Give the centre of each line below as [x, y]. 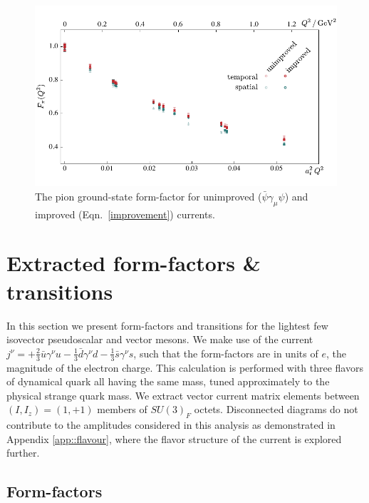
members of [122, 409]
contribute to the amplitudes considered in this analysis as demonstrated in [171, 425]
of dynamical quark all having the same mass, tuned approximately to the [168, 381]
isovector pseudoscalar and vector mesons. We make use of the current [160, 339]
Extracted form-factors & [134, 263]
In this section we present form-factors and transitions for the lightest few [167, 325]
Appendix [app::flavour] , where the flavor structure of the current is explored [174, 438]
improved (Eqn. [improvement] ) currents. [125, 214]
